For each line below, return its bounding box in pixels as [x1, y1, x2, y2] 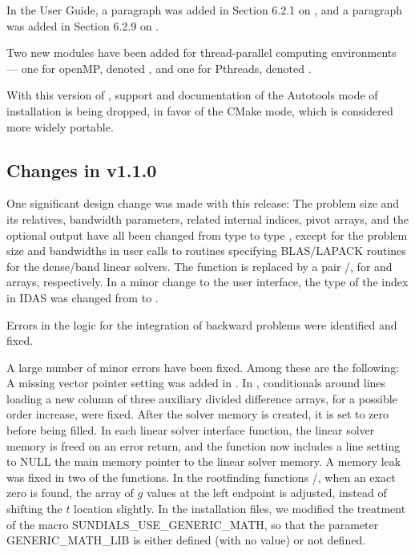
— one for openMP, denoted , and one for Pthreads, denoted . [6, 59, 312, 76]
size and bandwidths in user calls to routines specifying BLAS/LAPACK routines [6, 242, 406, 259]
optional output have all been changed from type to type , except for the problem [6, 226, 408, 243]
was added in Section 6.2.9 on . [6, 17, 159, 34]
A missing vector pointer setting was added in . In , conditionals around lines [6, 374, 386, 391]
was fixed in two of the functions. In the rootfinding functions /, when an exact [6, 468, 396, 485]
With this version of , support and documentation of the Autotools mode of [6, 87, 378, 103]
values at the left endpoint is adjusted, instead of [146, 484, 387, 501]
